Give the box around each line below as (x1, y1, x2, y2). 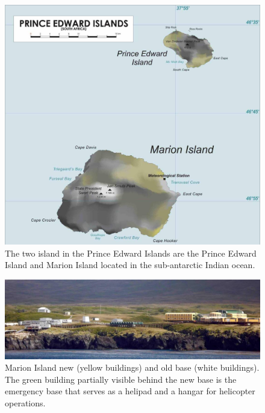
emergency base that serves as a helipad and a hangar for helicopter (5, 385, 255, 397)
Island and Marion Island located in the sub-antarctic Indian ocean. (5, 258, 255, 271)
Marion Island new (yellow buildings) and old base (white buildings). (5, 361, 260, 374)
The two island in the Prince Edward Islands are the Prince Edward (5, 246, 257, 259)
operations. (5, 396, 46, 409)
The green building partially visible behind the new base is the (5, 373, 237, 385)
